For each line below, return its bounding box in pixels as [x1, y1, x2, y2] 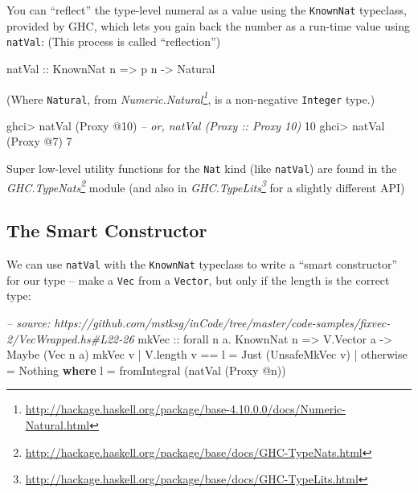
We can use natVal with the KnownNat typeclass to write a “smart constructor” [6, 256, 398, 273]
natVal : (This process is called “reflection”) [6, 33, 221, 50]
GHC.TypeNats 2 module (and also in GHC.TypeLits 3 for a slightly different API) [6, 176, 405, 195]
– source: [6, 314, 51, 331]
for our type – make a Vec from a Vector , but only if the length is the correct [6, 271, 390, 288]
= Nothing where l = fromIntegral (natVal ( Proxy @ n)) [6, 361, 286, 378]
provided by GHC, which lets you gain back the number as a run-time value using [6, 17, 411, 34]
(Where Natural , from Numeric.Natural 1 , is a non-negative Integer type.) [6, 88, 375, 107]
